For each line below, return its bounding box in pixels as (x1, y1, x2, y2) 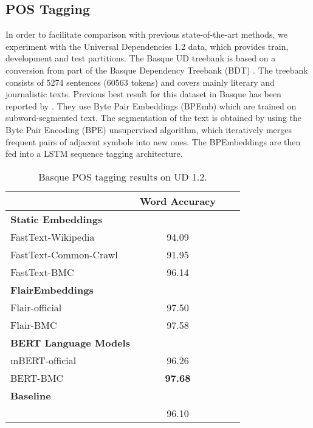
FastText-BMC (10, 264, 74, 279)
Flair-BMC (10, 317, 57, 332)
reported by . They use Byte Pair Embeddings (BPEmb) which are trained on (5, 99, 297, 112)
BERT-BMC (10, 370, 64, 385)
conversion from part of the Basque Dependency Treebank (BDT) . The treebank (5, 63, 308, 76)
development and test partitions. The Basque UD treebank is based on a (5, 52, 276, 64)
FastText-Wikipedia (10, 229, 95, 244)
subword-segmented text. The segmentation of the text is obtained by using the (5, 111, 301, 124)
